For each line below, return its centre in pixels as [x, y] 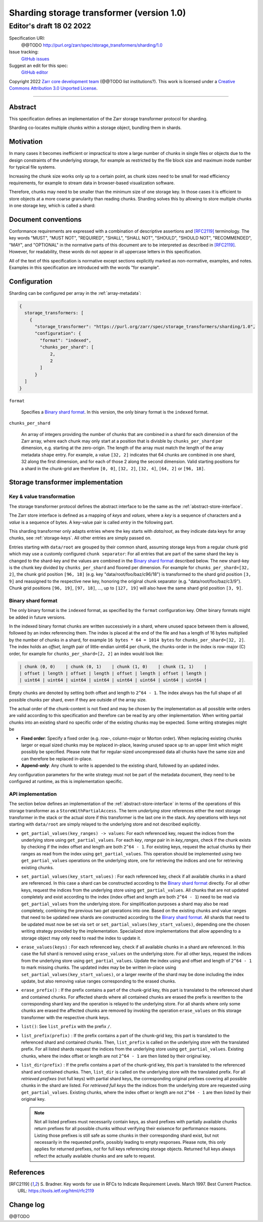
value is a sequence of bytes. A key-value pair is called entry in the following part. [91, 522]
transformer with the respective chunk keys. [66, 1017]
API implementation [33, 794]
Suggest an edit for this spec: [38, 65]
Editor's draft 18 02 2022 [50, 26]
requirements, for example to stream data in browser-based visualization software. [92, 183]
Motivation [26, 142]
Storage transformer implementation [66, 482]
